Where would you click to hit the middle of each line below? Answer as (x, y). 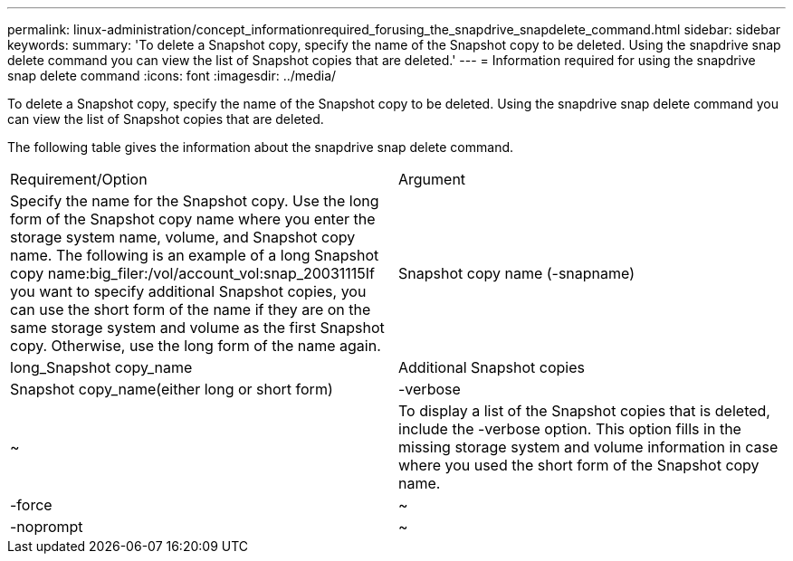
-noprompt (47, 527)
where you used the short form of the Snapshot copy (579, 465)
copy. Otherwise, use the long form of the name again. (196, 346)
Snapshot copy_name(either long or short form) (172, 389)
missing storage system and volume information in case (588, 447)
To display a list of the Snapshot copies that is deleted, (584, 411)
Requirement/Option (79, 179)
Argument (432, 179)
